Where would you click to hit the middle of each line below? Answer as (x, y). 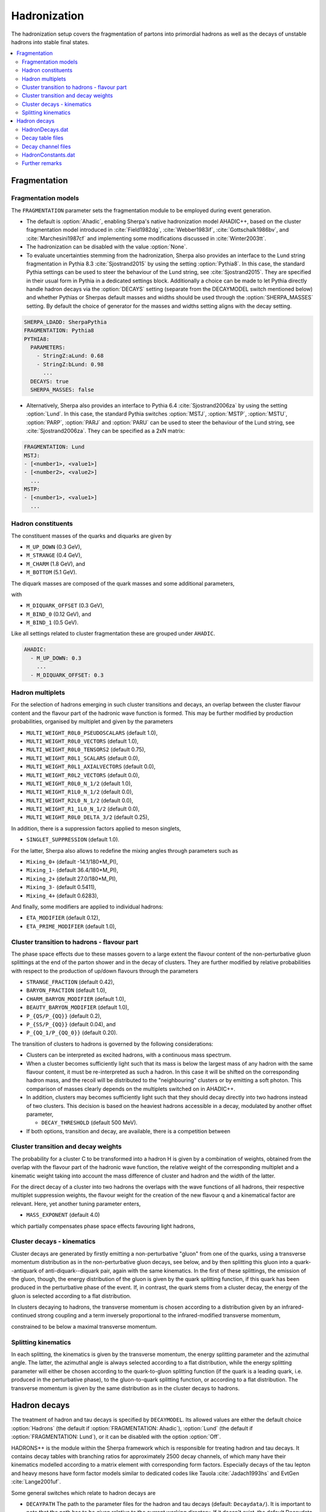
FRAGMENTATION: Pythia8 (59, 331)
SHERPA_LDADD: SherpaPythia (65, 322)
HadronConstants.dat (49, 155)
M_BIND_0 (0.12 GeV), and (59, 614)
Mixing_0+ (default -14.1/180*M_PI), (72, 862)
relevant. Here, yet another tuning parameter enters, (76, 1204)
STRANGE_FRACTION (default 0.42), (70, 982)
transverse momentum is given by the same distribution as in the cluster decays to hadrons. (125, 1388)
